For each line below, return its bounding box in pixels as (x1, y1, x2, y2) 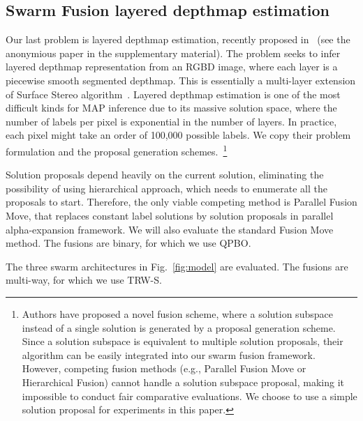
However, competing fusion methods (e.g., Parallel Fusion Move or (22, 361, 306, 376)
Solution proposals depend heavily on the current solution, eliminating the (6, 167, 324, 182)
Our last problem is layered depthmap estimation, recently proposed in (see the (6, 32, 350, 47)
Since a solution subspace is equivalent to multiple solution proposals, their (22, 334, 343, 349)
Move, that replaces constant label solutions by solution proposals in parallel (6, 208, 334, 222)
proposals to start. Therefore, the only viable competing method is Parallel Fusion (6, 194, 357, 209)
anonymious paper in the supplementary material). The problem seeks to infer (6, 45, 341, 60)
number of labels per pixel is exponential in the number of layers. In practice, (6, 114, 337, 128)
